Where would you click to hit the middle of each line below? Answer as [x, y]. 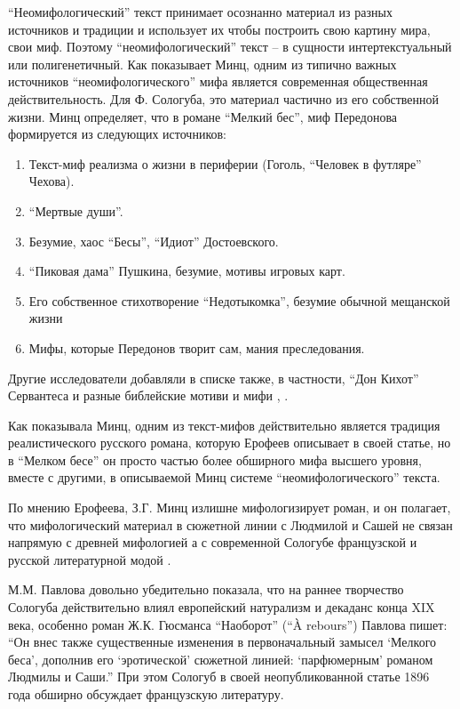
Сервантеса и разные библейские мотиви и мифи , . [148, 395]
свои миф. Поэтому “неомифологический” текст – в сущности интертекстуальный [230, 47]
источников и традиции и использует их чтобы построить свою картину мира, [219, 29]
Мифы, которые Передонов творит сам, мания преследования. [197, 347]
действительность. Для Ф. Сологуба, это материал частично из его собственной [224, 98]
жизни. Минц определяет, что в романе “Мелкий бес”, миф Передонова [203, 116]
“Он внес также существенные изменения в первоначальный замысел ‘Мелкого [222, 642]
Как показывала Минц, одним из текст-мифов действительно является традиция [224, 425]
